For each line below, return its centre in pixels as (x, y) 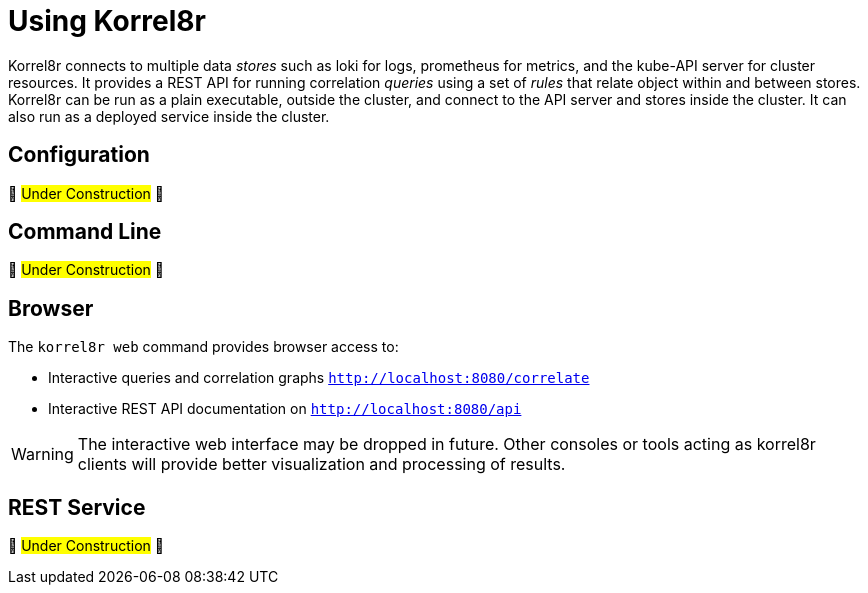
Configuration (79, 155)
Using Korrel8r (107, 21)
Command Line (85, 232)
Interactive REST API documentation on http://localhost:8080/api (285, 409)
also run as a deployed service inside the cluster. (169, 116)
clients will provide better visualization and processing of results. (321, 464)
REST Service (77, 507)
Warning (42, 454)
